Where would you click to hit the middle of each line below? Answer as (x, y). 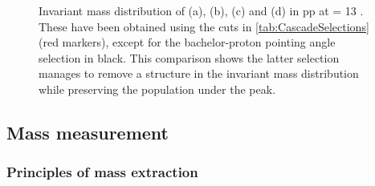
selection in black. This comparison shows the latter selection (189, 57)
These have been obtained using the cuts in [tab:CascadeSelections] (204, 26)
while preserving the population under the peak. (157, 89)
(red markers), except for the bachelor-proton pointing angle (187, 42)
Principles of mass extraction (102, 172)
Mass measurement (88, 132)
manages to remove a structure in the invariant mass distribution (199, 73)
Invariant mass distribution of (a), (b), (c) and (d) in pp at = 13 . (201, 10)
